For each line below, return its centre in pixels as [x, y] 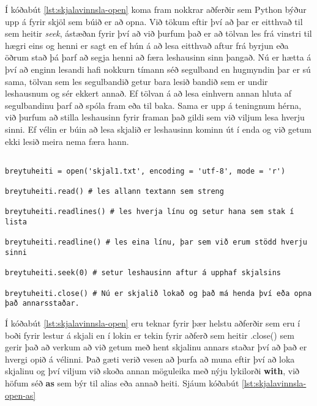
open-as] [21, 395]
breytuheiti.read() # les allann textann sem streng [114, 192]
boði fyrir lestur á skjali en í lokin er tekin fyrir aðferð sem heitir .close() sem [150, 335]
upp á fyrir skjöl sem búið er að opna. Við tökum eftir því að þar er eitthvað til [154, 21]
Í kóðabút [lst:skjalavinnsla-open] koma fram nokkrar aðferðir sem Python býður [156, 9]
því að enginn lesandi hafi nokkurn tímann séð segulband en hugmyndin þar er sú [158, 69]
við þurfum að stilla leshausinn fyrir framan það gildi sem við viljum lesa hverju [155, 117]
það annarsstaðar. [42, 304]
